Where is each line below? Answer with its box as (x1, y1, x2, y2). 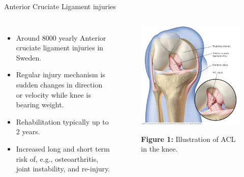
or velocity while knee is (16, 89, 91, 100)
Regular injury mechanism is (16, 69, 105, 80)
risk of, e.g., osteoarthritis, (16, 153, 99, 164)
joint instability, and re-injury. (16, 163, 110, 174)
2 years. (16, 126, 40, 137)
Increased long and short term (16, 143, 110, 154)
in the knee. (141, 143, 178, 154)
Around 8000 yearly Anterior (16, 32, 106, 43)
